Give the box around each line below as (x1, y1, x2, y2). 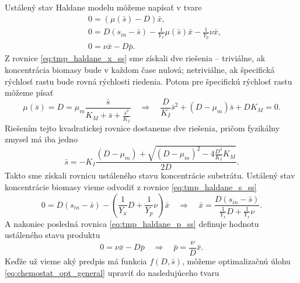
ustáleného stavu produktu (5, 229, 100, 241)
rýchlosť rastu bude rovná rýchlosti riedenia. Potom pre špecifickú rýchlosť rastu (5, 75, 292, 87)
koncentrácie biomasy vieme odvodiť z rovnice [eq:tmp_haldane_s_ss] (5, 180, 257, 193)
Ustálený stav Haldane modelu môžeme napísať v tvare (5, 1, 202, 13)
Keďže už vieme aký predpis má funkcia (5, 254, 147, 267)
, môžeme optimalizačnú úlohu (182, 254, 291, 267)
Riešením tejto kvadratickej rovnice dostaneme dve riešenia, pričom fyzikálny (5, 121, 280, 134)
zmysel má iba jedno (5, 133, 78, 145)
